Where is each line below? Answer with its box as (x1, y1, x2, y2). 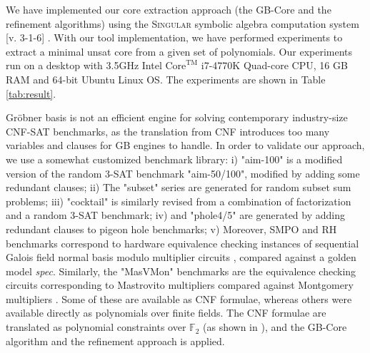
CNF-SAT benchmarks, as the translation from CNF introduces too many (6, 123, 330, 138)
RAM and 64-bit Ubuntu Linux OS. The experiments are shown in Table (6, 71, 326, 86)
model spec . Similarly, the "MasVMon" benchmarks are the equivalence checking (6, 263, 356, 278)
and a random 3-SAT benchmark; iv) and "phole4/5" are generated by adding (6, 208, 346, 222)
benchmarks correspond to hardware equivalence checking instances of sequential (6, 235, 359, 250)
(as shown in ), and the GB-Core (203, 319, 347, 334)
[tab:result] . (6, 86, 56, 101)
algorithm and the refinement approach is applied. (6, 333, 225, 348)
